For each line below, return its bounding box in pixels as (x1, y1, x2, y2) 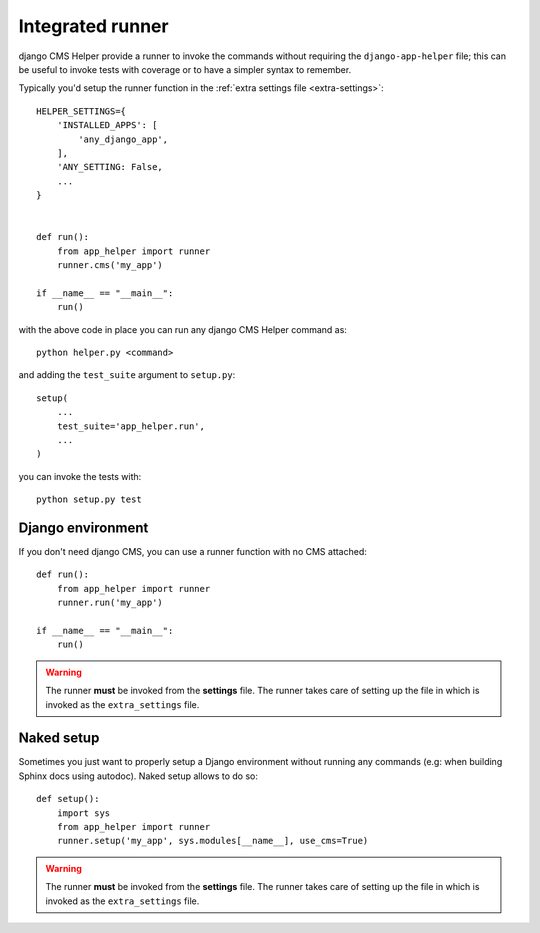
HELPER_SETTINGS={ (36, 105, 127, 117)
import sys (56, 807, 111, 819)
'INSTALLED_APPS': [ (56, 120, 158, 131)
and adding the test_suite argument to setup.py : (18, 369, 236, 381)
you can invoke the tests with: (18, 470, 142, 482)
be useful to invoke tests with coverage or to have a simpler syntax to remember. (18, 63, 352, 75)
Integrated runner (18, 15, 169, 37)
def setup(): (36, 793, 100, 805)
